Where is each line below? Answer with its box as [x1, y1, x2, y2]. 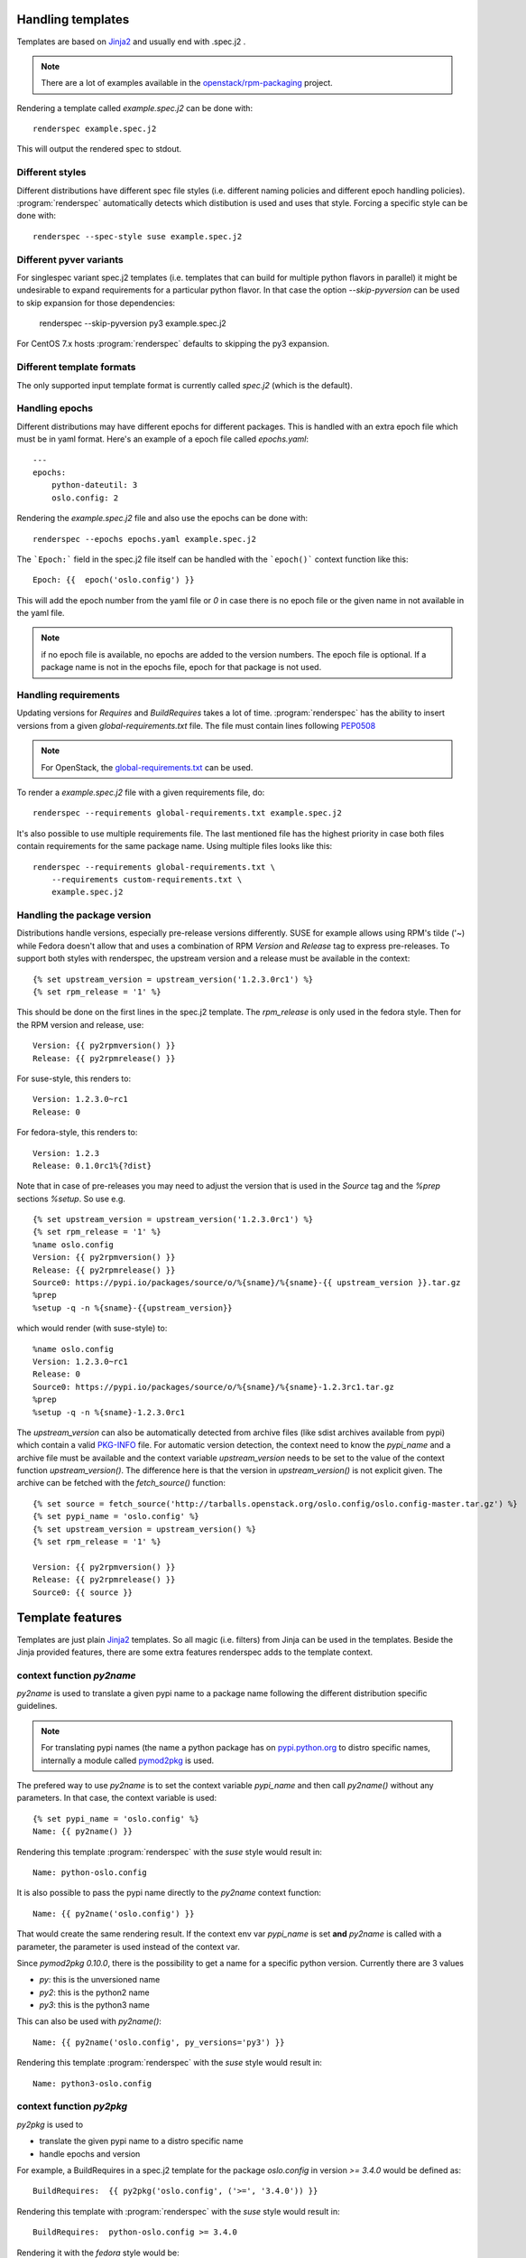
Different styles [16, 166, 87, 179]
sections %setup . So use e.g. [16, 1193, 126, 1204]
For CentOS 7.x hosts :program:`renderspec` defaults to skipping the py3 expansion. [16, 339, 329, 350]
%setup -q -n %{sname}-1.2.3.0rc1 [32, 1407, 185, 1417]
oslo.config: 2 [51, 492, 119, 503]
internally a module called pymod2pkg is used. [41, 1755, 215, 1766]
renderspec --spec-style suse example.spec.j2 [32, 231, 243, 241]
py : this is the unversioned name [39, 1974, 161, 1985]
